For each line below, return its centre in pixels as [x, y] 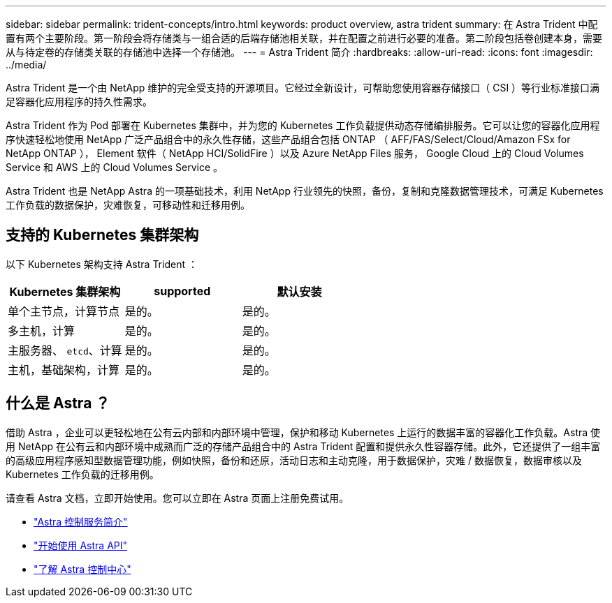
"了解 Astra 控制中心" [82, 569]
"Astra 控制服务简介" [81, 521]
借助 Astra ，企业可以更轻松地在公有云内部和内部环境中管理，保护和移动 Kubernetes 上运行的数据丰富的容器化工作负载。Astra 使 [303, 432]
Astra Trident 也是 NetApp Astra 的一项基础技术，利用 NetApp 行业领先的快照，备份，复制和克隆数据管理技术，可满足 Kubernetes [305, 191]
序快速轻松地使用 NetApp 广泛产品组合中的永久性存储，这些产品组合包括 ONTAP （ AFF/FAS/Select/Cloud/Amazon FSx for [288, 139]
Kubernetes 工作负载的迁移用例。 [82, 474]
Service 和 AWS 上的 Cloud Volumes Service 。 [115, 167]
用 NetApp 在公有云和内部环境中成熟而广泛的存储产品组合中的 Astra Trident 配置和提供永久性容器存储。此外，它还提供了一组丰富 [303, 446]
